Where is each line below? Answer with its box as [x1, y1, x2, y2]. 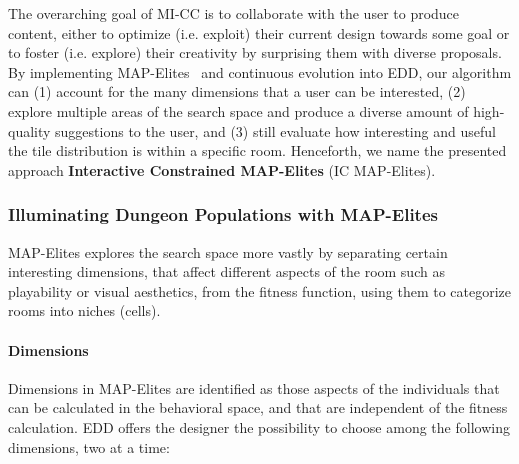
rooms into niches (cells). [8, 300, 161, 321]
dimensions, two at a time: [8, 436, 170, 457]
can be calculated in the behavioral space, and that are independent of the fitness [8, 397, 508, 418]
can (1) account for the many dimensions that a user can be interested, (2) [8, 81, 466, 102]
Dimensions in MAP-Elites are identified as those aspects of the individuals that [8, 377, 500, 398]
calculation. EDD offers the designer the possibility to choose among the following [8, 416, 510, 437]
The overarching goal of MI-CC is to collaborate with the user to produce [8, 3, 460, 23]
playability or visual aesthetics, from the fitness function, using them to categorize [8, 280, 512, 301]
